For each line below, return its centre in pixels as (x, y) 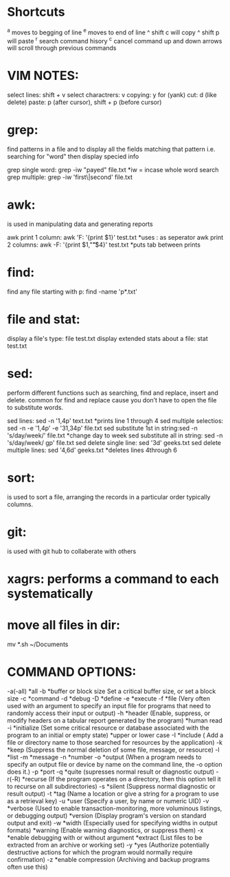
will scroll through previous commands (62, 48)
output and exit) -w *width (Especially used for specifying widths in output (113, 823)
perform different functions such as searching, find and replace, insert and (113, 393)
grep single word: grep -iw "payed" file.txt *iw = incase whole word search (113, 170)
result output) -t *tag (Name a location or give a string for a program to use (113, 794)
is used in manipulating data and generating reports (80, 224)
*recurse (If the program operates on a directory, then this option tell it (121, 778)
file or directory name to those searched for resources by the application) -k (115, 742)
